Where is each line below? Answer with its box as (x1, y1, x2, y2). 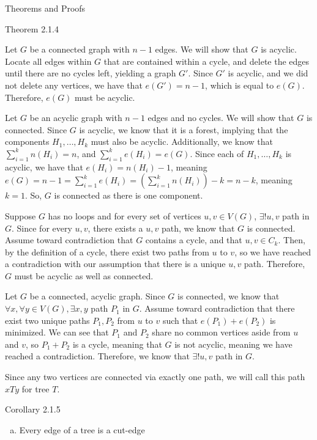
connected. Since (5, 123, 67, 136)
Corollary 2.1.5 (5, 403, 61, 416)
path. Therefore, (244, 257, 305, 270)
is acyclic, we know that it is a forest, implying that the (79, 123, 288, 136)
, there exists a (88, 221, 143, 234)
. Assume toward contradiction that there (139, 302, 295, 315)
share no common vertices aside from (152, 326, 291, 339)
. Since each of (190, 147, 244, 159)
